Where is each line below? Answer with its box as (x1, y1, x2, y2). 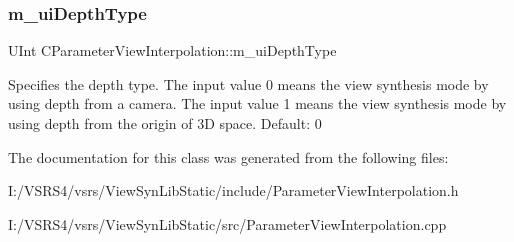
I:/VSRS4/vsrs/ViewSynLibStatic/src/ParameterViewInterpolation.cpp (8, 213, 447, 234)
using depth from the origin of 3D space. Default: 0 (8, 113, 322, 133)
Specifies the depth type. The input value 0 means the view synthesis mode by (8, 73, 489, 94)
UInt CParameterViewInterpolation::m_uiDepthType (8, 40, 337, 61)
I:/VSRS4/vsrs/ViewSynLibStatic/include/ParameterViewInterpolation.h (8, 180, 459, 201)
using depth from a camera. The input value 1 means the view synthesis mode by (8, 93, 507, 114)
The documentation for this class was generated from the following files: (8, 146, 449, 167)
